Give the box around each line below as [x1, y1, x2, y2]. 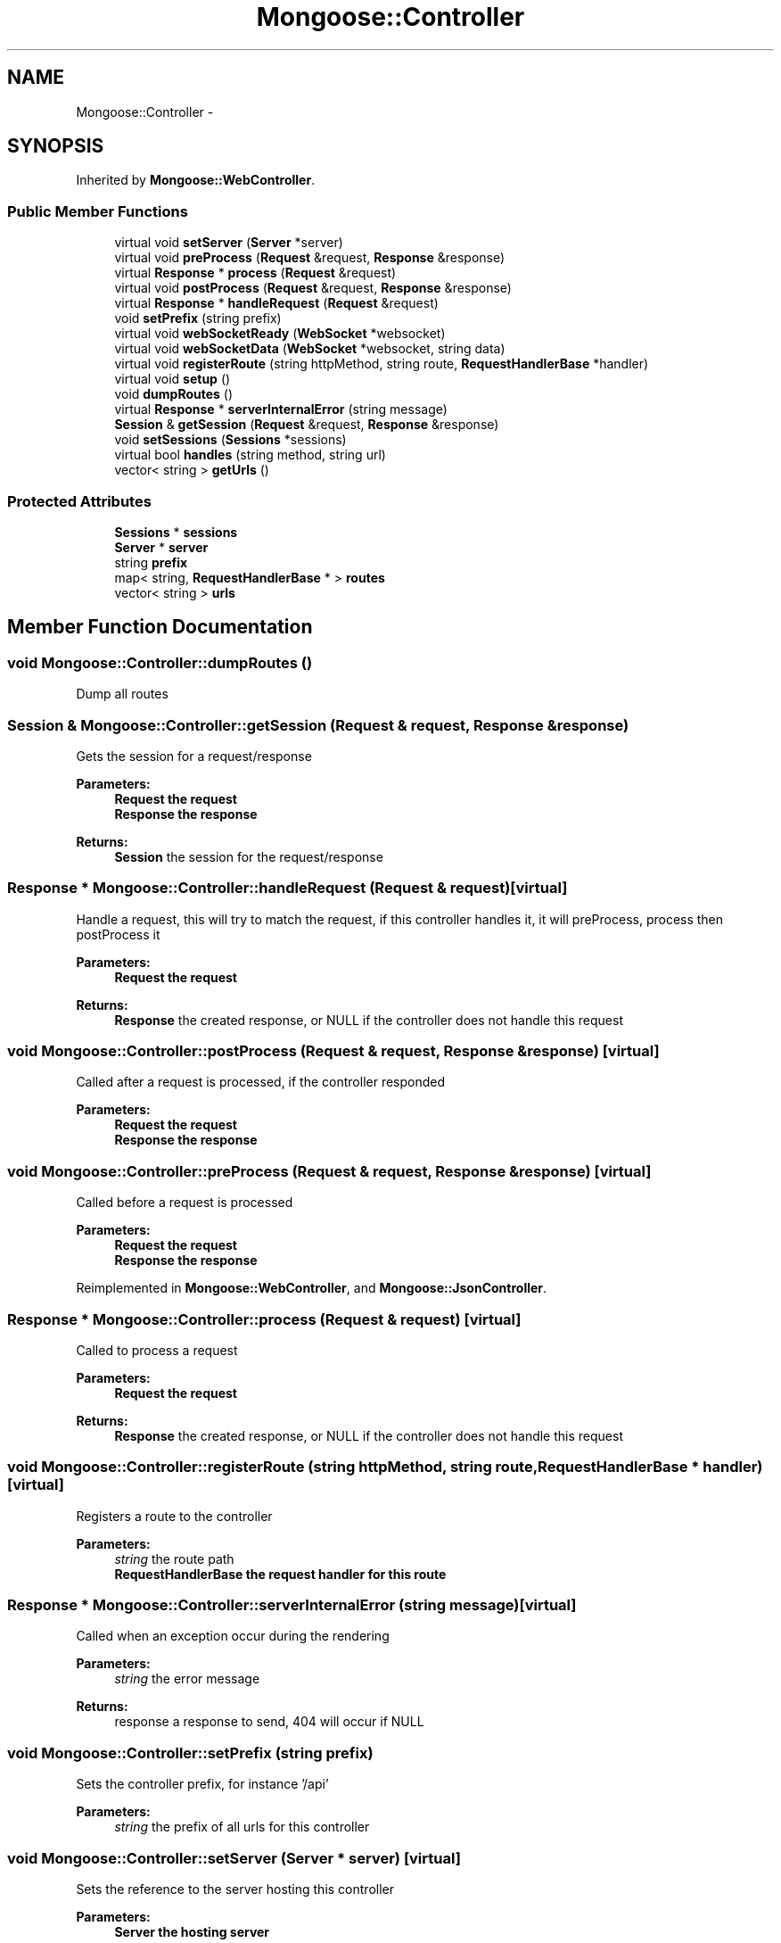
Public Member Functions [7, 202, 188, 220]
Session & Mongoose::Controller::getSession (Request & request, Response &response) [7, 715, 629, 734]
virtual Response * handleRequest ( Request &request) [114, 295, 439, 311]
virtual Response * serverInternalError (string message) [114, 401, 448, 418]
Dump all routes [76, 686, 169, 702]
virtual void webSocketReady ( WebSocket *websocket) [114, 326, 446, 342]
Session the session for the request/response [114, 848, 383, 864]
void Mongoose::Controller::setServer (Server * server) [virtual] [7, 1848, 461, 1867]
